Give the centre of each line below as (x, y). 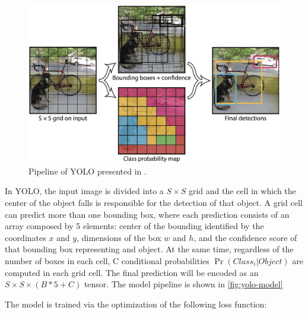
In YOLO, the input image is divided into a (84, 191)
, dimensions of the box (119, 237)
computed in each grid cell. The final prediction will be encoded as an (132, 272)
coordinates (26, 237)
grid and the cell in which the (242, 191)
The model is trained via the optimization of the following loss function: (136, 304)
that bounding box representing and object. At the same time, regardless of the (149, 249)
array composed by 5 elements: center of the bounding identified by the (134, 226)
